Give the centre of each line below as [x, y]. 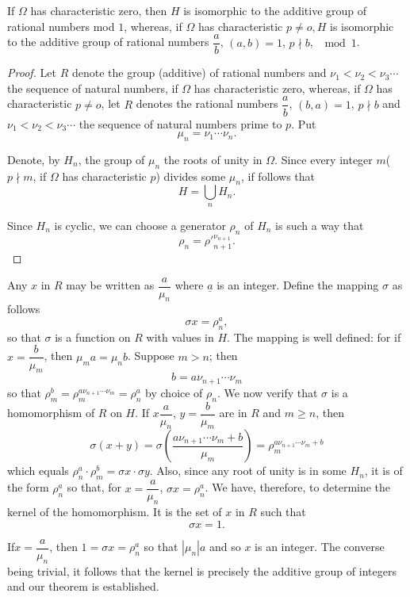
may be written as [110, 285]
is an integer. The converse [320, 547]
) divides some [191, 176]
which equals [38, 471]
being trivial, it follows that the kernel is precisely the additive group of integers [202, 570]
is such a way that [320, 225]
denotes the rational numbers [207, 103]
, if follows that [278, 176]
